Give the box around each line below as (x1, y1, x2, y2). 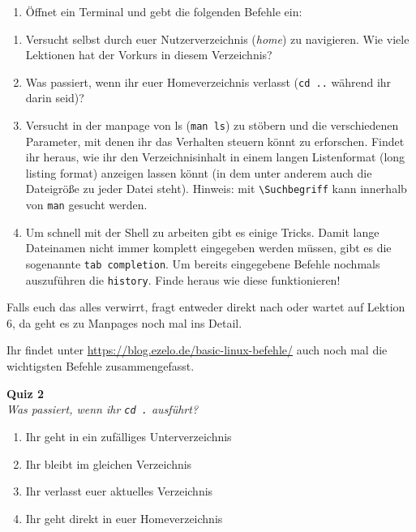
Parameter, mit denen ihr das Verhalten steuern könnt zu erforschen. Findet (25, 132, 405, 149)
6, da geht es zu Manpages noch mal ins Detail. (6, 314, 242, 331)
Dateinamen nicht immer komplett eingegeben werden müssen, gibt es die (25, 239, 392, 256)
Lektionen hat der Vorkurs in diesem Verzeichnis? (25, 46, 272, 63)
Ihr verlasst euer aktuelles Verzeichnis (25, 483, 213, 500)
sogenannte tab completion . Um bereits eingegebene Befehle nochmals (25, 255, 380, 272)
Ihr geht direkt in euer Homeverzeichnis (25, 509, 223, 526)
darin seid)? (25, 89, 84, 106)
